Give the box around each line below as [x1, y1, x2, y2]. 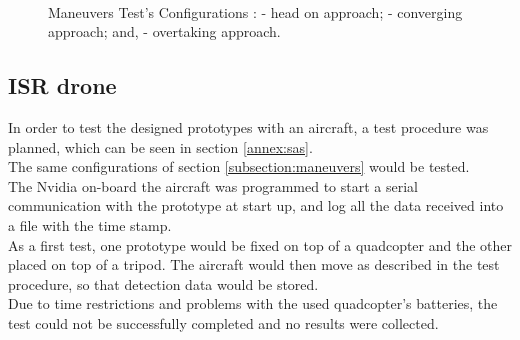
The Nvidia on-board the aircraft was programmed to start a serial [8, 175, 419, 196]
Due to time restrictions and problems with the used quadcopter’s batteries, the [8, 293, 498, 314]
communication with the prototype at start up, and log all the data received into [8, 195, 504, 216]
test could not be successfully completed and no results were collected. [8, 312, 439, 333]
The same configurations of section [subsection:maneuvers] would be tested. [8, 156, 470, 177]
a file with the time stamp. [8, 214, 172, 235]
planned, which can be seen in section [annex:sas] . [8, 136, 313, 157]
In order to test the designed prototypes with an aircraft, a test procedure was [8, 116, 489, 137]
